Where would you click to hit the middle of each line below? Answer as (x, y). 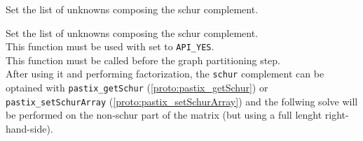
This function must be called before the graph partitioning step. (143, 60)
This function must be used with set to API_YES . (110, 46)
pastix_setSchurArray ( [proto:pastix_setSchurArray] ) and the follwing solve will (182, 101)
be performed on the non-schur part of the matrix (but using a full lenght (164, 115)
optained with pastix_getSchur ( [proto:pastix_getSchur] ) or (137, 88)
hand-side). (29, 128)
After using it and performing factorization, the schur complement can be (165, 74)
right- (337, 115)
